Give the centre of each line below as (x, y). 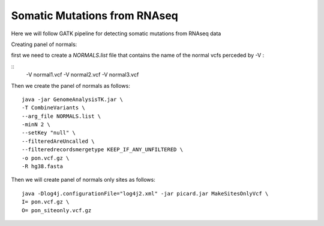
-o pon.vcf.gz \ (46, 158)
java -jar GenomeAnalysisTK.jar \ (72, 99)
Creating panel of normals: (44, 44)
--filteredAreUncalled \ (58, 141)
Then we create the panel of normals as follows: (70, 85)
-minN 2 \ (36, 125)
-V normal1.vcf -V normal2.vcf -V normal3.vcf (82, 75)
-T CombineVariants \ (53, 108)
